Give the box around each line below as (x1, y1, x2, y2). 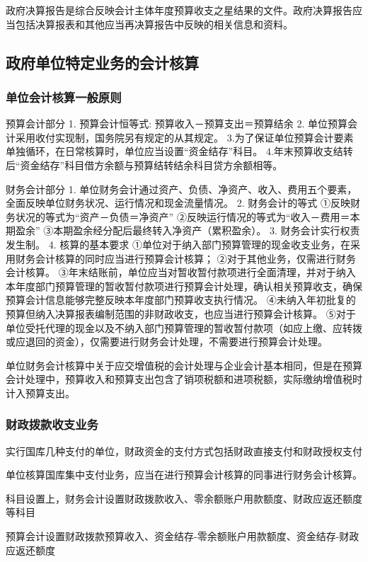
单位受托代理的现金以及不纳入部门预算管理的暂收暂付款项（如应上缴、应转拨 (6, 320, 362, 335)
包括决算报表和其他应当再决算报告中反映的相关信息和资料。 (15, 16, 293, 31)
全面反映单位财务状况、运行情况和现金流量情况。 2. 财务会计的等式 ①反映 (6, 195, 350, 210)
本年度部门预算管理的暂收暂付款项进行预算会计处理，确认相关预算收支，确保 (6, 278, 362, 293)
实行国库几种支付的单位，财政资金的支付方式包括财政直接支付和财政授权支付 (6, 443, 362, 458)
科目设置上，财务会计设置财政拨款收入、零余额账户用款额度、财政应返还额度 (6, 491, 362, 505)
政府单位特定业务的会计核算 (6, 51, 199, 73)
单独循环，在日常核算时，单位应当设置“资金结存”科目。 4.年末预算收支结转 (6, 144, 353, 159)
